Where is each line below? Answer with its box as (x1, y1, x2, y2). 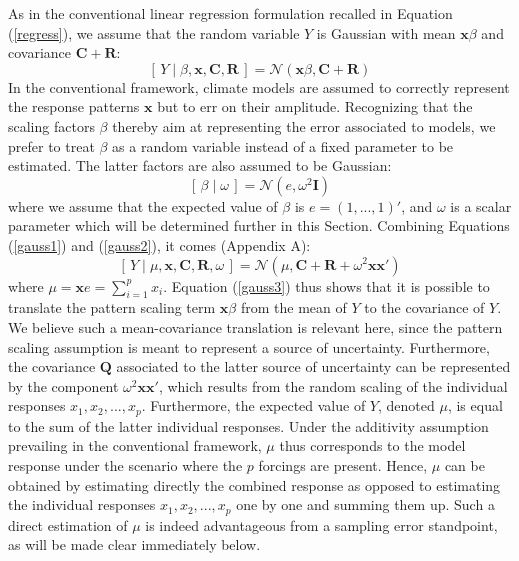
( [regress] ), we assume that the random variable (8, 22, 300, 43)
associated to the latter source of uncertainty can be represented (116, 356, 511, 377)
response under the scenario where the (8, 454, 243, 475)
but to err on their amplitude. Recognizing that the (157, 96, 473, 117)
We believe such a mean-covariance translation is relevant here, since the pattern (8, 316, 503, 337)
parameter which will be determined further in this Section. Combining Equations (8, 215, 510, 236)
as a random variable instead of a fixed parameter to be (112, 135, 454, 156)
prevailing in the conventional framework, (8, 435, 262, 456)
